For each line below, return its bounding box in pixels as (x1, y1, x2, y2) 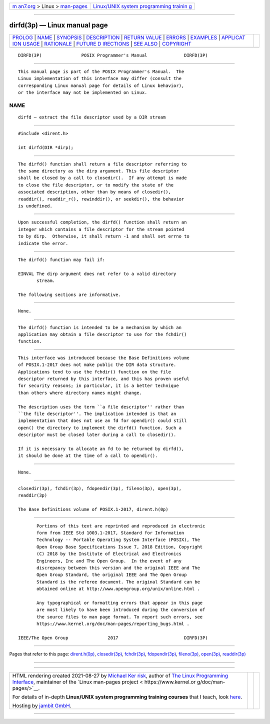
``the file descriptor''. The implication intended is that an (18, 410, 176, 416)
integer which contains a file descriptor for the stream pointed (18, 226, 184, 232)
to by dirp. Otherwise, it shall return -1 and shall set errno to (18, 233, 189, 239)
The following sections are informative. (18, 291, 121, 297)
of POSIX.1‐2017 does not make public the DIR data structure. (18, 362, 176, 367)
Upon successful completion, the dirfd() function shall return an (18, 219, 187, 225)
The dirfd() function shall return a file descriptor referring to (18, 161, 187, 167)
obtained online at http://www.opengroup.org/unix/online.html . (36, 586, 200, 592)
